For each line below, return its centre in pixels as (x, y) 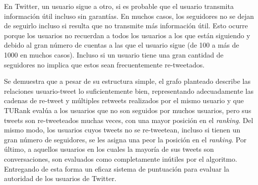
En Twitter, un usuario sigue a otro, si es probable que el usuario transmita (119, 6)
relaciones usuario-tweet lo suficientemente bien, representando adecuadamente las (129, 91)
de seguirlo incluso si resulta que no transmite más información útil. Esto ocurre (126, 26)
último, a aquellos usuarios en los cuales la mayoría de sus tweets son (109, 149)
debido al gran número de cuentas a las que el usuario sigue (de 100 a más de (122, 45)
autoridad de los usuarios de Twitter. (60, 178)
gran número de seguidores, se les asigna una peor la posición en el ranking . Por (125, 139)
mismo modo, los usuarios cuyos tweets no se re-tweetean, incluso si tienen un (122, 130)
